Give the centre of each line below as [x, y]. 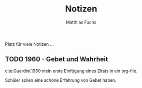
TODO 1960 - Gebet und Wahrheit [57, 59]
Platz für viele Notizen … [29, 44]
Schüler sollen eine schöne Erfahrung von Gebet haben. [61, 80]
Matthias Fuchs [81, 22]
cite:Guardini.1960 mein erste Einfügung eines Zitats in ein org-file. [71, 71]
